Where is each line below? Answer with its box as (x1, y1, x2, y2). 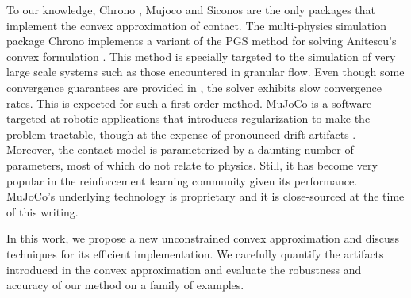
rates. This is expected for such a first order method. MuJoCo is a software (6, 94, 372, 111)
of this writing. (6, 203, 79, 220)
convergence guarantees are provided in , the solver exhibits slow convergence (6, 78, 382, 95)
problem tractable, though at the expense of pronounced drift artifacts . (6, 125, 356, 142)
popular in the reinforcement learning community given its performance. (6, 172, 358, 189)
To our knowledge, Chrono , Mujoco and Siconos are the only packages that (6, 2, 376, 17)
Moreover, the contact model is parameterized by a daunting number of (6, 141, 354, 158)
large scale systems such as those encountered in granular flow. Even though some (6, 63, 405, 80)
